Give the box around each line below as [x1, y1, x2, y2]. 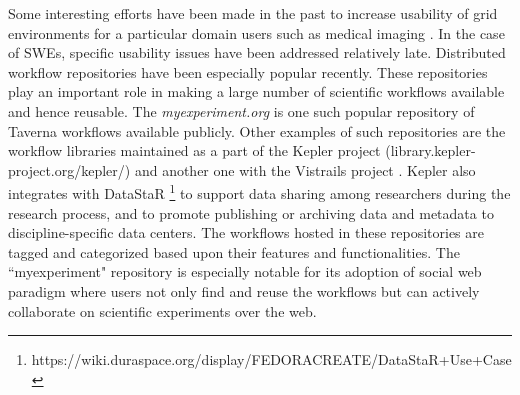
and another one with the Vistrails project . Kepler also [134, 159, 476, 180]
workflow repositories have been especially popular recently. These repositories [8, 61, 488, 82]
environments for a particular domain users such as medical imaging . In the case [8, 22, 505, 43]
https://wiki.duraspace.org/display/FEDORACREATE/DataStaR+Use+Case [31, 349, 512, 370]
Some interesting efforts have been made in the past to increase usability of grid [8, 3, 498, 23]
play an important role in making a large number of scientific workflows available [8, 81, 505, 102]
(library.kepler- [385, 140, 476, 161]
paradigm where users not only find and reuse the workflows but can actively [8, 280, 480, 301]
